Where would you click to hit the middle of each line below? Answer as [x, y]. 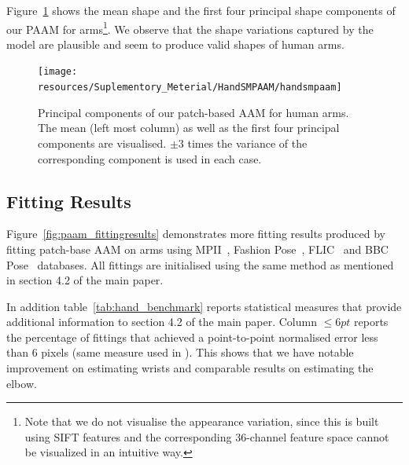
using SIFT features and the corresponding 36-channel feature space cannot [207, 436]
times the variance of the [247, 143]
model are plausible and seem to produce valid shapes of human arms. [175, 44]
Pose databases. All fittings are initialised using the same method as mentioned [200, 264]
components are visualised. [102, 143]
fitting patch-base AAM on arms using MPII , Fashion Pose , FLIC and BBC [197, 249]
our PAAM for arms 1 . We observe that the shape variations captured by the [190, 27]
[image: [58, 72]
